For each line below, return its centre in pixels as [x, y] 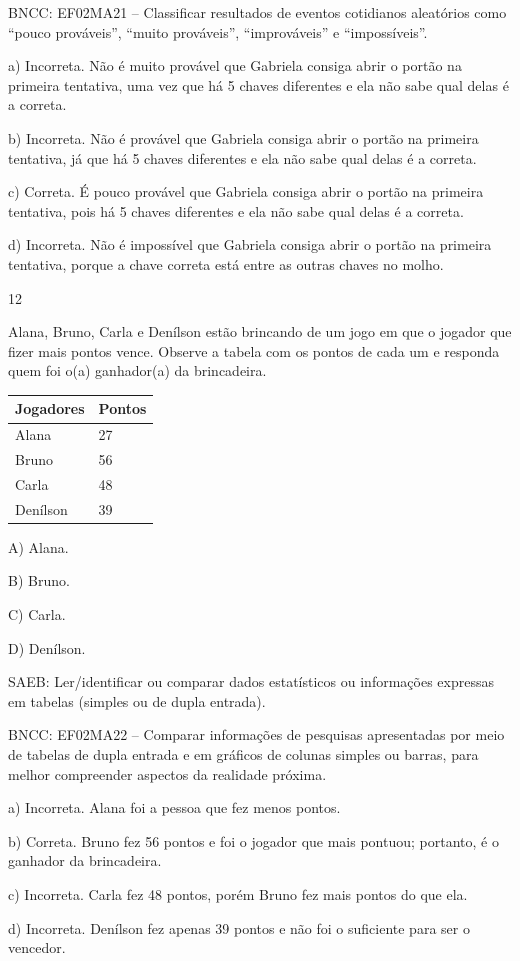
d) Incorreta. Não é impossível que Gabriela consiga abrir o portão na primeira [250, 244]
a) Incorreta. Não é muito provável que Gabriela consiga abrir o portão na [235, 65]
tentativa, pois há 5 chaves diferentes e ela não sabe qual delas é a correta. [236, 210]
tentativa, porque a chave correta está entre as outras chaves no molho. [226, 263]
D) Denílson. [47, 647]
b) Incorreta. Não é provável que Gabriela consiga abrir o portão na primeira [243, 137]
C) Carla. [37, 614]
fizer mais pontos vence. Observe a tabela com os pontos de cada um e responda [254, 350]
